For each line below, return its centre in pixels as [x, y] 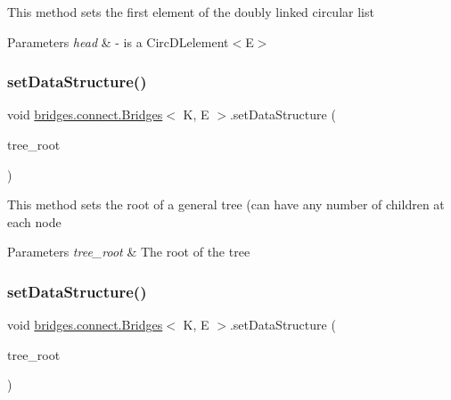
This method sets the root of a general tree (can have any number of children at [226, 204]
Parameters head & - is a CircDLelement [118, 41]
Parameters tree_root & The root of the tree [129, 252]
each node [34, 221]
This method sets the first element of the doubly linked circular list [191, 12]
